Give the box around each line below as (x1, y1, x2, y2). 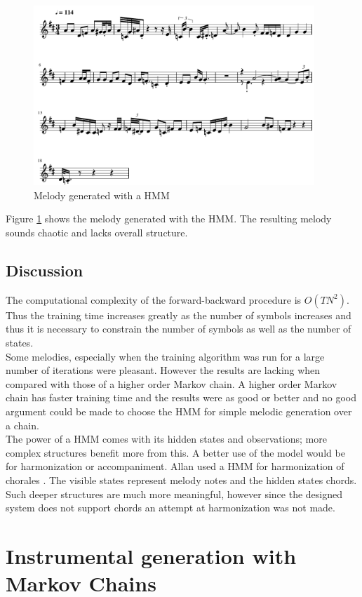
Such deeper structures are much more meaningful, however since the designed (6, 486, 343, 501)
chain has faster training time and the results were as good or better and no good (6, 390, 356, 405)
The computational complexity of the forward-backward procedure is (6, 292, 302, 307)
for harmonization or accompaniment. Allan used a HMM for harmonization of (6, 459, 344, 474)
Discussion (6, 260, 83, 281)
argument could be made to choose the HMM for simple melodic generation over (6, 403, 352, 418)
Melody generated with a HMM (34, 187, 170, 202)
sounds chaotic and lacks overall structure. (6, 225, 188, 240)
